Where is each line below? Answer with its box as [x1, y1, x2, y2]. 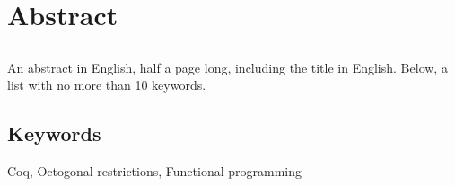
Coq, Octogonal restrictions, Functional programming [7, 162, 302, 181]
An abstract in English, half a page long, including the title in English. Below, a [7, 58, 448, 76]
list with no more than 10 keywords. [7, 75, 206, 94]
